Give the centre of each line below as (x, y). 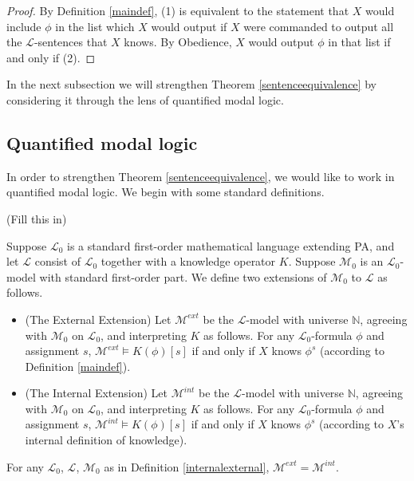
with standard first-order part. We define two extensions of (183, 276)
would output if (189, 26)
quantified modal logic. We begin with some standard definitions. (166, 192)
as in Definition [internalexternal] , (187, 466)
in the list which (95, 26)
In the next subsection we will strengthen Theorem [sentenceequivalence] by (191, 84)
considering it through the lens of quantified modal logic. (145, 99)
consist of (57, 261)
